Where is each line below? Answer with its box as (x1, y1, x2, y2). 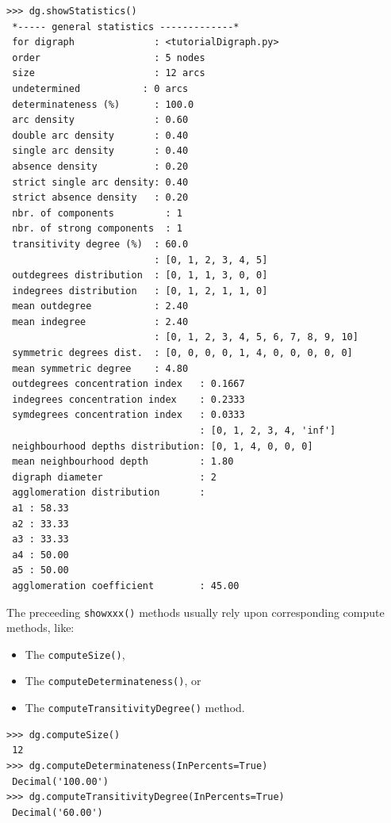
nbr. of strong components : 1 (12, 223, 182, 235)
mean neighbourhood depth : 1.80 (12, 456, 234, 468)
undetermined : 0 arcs (12, 82, 189, 94)
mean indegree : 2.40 (12, 316, 189, 327)
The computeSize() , (25, 645, 125, 662)
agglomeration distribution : (12, 487, 205, 499)
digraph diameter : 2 (12, 471, 217, 483)
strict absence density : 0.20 (12, 192, 189, 204)
